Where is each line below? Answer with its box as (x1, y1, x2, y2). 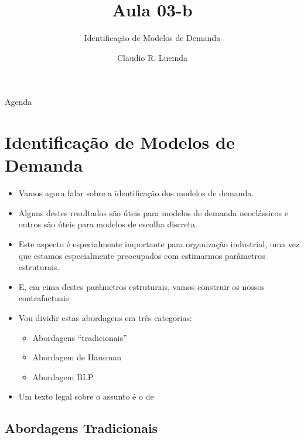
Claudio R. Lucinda (117, 51, 188, 63)
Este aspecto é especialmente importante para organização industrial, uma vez (18, 238, 300, 250)
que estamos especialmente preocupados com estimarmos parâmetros (18, 249, 265, 261)
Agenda (5, 95, 32, 108)
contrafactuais (18, 292, 69, 304)
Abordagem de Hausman (32, 351, 121, 363)
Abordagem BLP (32, 370, 94, 383)
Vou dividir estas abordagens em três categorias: (18, 311, 192, 323)
